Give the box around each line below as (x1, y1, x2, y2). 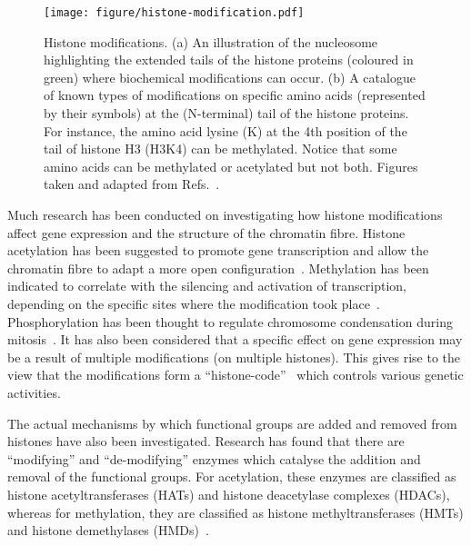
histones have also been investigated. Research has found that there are (7, 432, 405, 451)
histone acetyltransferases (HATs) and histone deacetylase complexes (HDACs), (7, 484, 450, 503)
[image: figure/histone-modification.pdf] (44, 6, 305, 19)
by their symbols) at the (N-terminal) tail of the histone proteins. (44, 104, 409, 123)
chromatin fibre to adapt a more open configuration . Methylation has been (7, 258, 429, 277)
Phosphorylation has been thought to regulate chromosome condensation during (7, 312, 453, 331)
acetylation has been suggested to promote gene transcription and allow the (7, 241, 429, 260)
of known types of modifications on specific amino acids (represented (44, 85, 426, 104)
